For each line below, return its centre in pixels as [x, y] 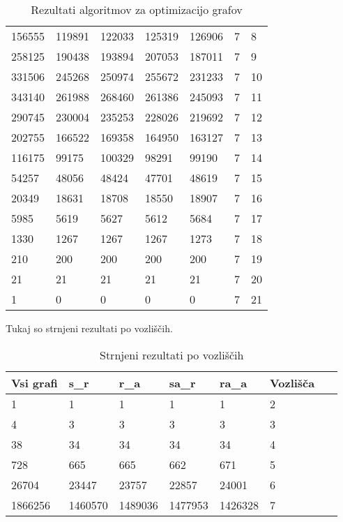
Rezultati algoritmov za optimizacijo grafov [137, 9]
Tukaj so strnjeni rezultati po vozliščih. [89, 328]
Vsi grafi [35, 382]
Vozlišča [292, 382]
